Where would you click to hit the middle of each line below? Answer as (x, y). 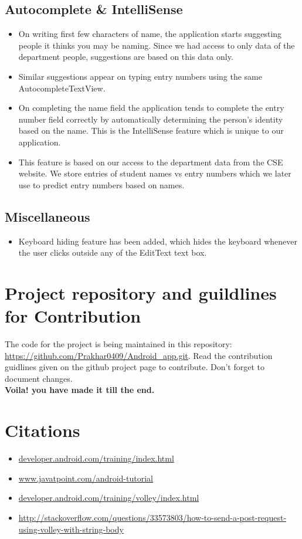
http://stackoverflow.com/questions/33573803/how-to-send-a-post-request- (152, 517)
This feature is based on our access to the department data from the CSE (151, 162)
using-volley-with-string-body (71, 529)
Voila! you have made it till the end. (80, 390)
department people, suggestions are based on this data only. (126, 57)
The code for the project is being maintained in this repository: (118, 344)
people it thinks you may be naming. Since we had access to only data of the (157, 45)
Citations (43, 430)
